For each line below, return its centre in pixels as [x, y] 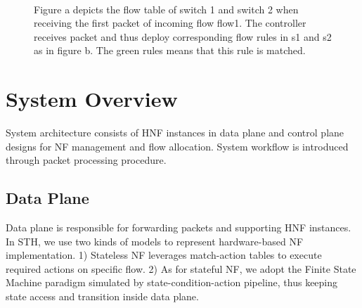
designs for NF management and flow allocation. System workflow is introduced [177, 146]
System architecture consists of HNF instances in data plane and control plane [175, 133]
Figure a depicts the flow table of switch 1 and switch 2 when [166, 9]
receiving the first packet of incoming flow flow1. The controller [170, 23]
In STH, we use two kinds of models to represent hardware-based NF [155, 241]
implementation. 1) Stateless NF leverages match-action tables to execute [164, 255]
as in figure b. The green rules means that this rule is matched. [170, 50]
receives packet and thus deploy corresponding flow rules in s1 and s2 [183, 36]
